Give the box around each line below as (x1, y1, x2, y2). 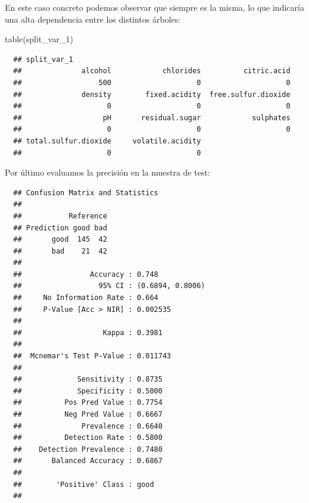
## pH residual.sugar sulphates (13, 113, 291, 122)
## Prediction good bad (13, 223, 107, 232)
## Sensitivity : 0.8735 (13, 375, 163, 384)
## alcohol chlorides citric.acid (13, 67, 291, 76)
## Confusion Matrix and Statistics (13, 188, 158, 197)
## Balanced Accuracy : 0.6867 (13, 457, 163, 465)
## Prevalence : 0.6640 (13, 421, 163, 430)
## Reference (13, 211, 107, 220)
